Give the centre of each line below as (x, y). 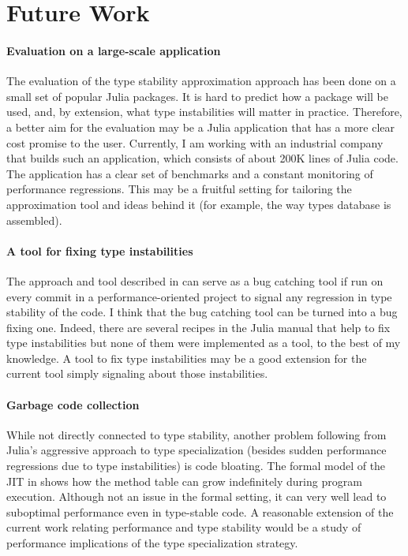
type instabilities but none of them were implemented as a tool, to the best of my (204, 343)
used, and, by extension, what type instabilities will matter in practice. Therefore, (204, 112)
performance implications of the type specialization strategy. (152, 543)
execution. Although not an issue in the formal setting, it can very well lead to (197, 496)
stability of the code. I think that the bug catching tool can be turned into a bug (202, 312)
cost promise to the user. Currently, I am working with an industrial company (195, 142)
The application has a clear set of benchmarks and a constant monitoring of (190, 173)
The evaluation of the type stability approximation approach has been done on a (201, 81)
